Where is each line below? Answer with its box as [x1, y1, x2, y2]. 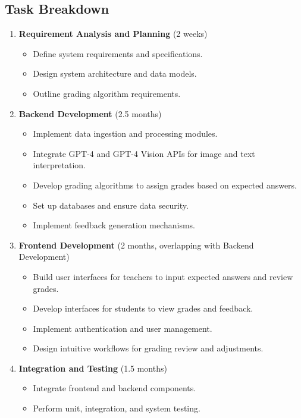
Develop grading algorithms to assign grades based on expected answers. [33, 178, 297, 191]
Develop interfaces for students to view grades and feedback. [33, 302, 253, 315]
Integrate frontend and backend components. [33, 382, 196, 394]
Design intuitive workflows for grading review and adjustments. [33, 342, 264, 354]
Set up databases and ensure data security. [33, 199, 189, 211]
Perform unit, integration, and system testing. [33, 402, 200, 414]
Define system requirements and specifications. [33, 47, 203, 59]
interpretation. [33, 159, 86, 171]
